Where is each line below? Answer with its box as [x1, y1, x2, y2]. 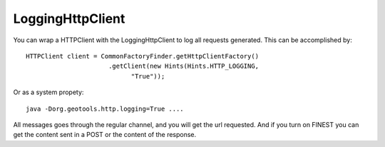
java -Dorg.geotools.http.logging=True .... [26, 104, 185, 113]
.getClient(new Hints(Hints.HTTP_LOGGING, [108, 62, 260, 71]
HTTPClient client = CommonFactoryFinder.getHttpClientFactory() [26, 52, 260, 60]
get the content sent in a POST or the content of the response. [13, 131, 197, 139]
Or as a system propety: [13, 88, 84, 96]
